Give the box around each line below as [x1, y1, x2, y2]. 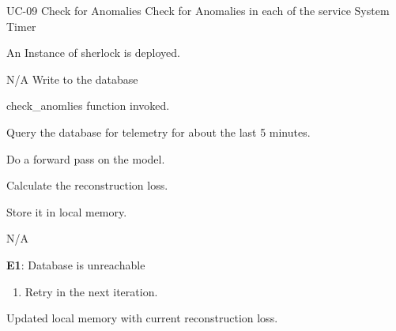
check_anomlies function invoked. [6, 97, 170, 114]
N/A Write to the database [6, 70, 138, 87]
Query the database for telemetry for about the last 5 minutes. [6, 123, 311, 140]
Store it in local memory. [6, 203, 127, 220]
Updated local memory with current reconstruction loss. [6, 310, 278, 326]
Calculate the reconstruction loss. [6, 177, 168, 194]
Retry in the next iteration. [25, 283, 158, 299]
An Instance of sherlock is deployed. [6, 44, 181, 61]
